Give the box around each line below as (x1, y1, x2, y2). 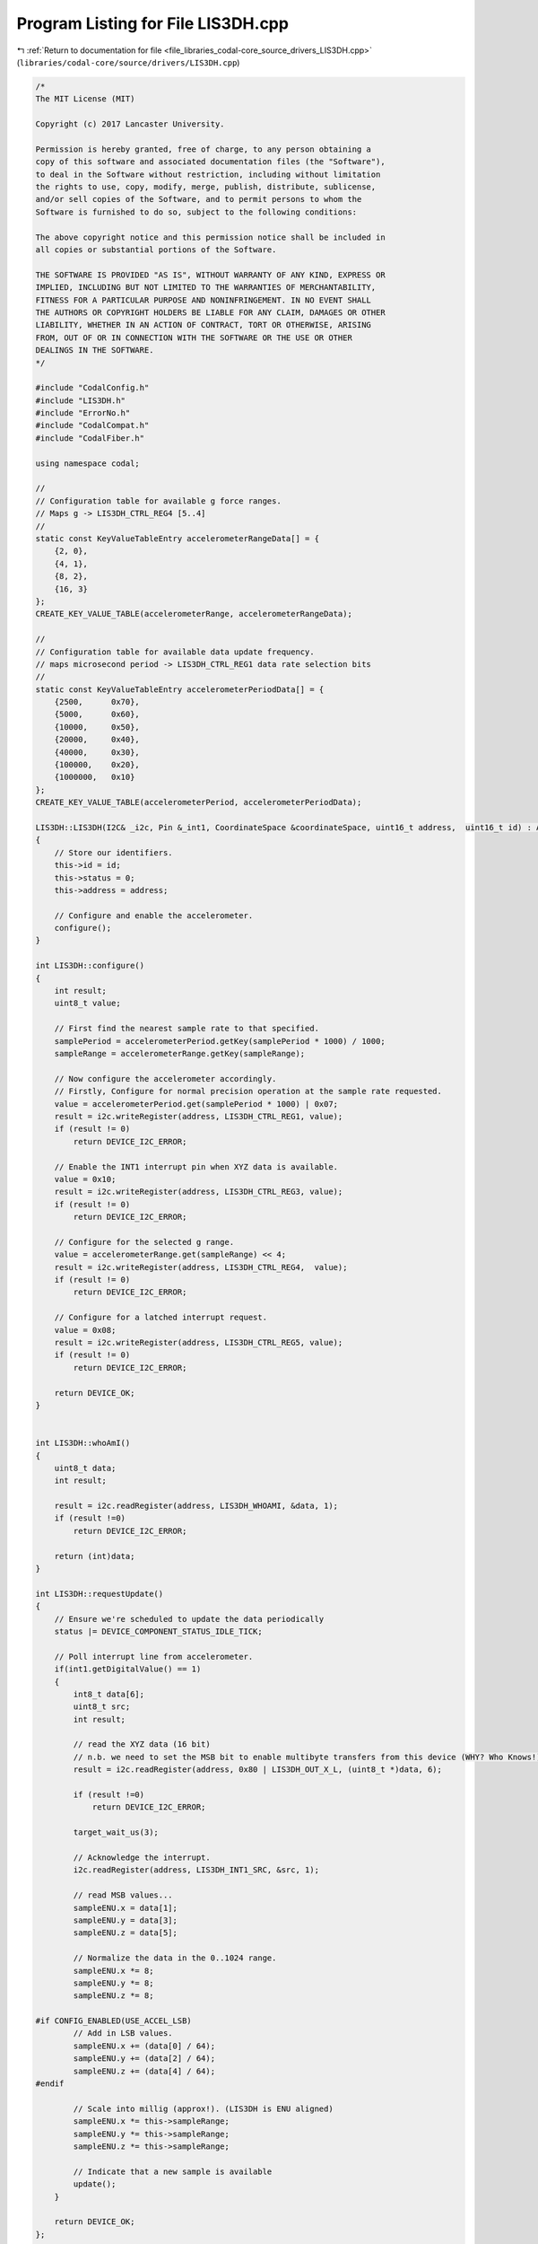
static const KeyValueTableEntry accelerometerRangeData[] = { (35, 533, 320, 543)
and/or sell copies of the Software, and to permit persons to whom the (35, 194, 362, 205)
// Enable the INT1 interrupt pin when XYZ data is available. (54, 1161, 339, 1171)
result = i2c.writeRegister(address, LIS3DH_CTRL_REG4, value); (54, 1262, 348, 1272)
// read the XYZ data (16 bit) (73, 1740, 211, 1749)
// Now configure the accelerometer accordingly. (54, 1074, 277, 1083)
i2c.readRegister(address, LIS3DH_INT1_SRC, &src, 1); (73, 1865, 320, 1875)
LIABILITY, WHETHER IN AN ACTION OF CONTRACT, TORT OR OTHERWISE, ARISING (35, 320, 372, 330)
